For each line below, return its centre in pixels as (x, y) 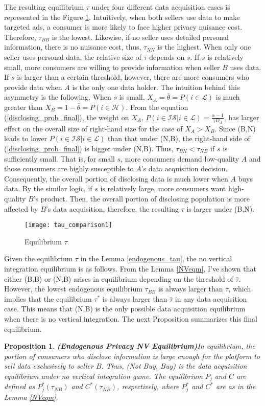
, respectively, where (148, 386)
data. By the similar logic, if (48, 188)
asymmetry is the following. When (58, 97)
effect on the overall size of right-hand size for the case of (93, 128)
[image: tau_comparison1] (68, 225)
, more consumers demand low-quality (180, 158)
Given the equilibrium (39, 258)
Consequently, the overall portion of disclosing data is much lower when (116, 178)
